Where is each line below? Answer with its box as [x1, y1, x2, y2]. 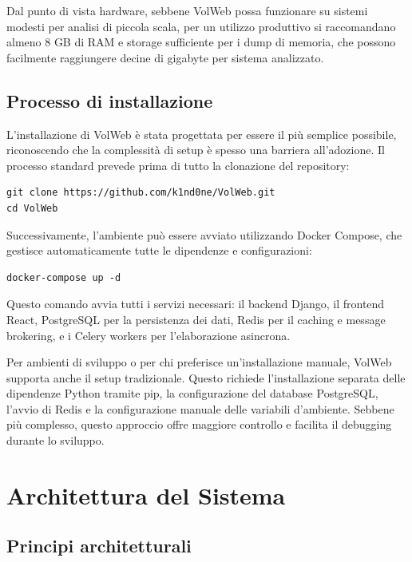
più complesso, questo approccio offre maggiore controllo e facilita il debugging [6, 416, 392, 433]
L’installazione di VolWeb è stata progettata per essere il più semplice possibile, [6, 125, 397, 142]
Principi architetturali [6, 533, 192, 558]
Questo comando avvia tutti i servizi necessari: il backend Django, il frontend [6, 295, 385, 312]
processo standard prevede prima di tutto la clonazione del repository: [6, 156, 350, 173]
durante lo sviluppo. [6, 432, 105, 449]
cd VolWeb [6, 202, 58, 214]
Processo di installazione [6, 88, 213, 113]
